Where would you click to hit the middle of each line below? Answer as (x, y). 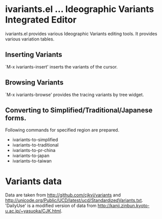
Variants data (34, 181)
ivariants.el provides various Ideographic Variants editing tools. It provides (81, 33)
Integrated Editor (41, 20)
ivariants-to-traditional (35, 145)
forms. (16, 118)
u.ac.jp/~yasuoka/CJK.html (33, 211)
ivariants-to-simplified (35, 140)
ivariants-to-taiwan (32, 161)
